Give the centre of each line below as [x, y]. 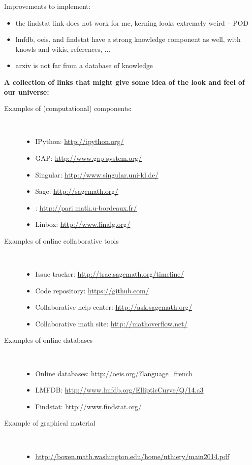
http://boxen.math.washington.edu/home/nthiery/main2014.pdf [132, 456]
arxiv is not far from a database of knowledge [84, 65]
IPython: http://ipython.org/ [79, 141]
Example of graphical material [50, 423]
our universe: [27, 91]
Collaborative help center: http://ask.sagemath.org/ [114, 307]
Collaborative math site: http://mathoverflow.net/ [111, 323]
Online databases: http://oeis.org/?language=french [114, 373]
